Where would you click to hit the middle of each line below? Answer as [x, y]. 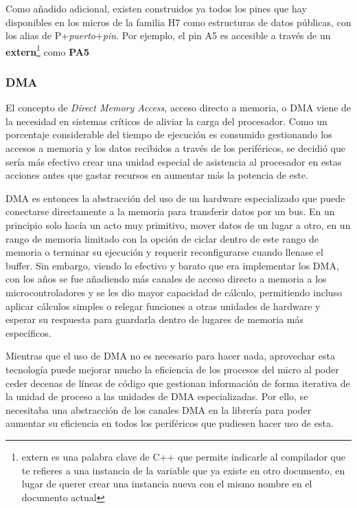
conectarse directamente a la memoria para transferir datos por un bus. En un [170, 211]
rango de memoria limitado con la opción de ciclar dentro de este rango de [162, 238]
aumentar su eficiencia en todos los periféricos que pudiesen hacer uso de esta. [170, 423]
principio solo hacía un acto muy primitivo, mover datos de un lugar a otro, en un [178, 225]
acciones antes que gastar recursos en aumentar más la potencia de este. [157, 175]
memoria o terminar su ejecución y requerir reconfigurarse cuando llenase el [164, 252]
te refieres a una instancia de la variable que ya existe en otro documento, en [183, 470]
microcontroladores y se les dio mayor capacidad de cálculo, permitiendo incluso [174, 292]
